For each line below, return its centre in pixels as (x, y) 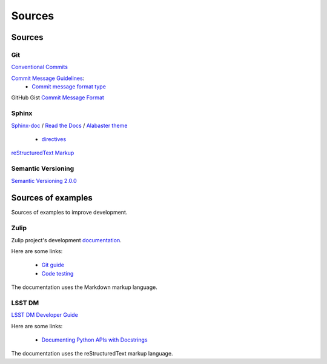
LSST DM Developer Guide (45, 315)
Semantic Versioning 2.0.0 (44, 180)
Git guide (53, 265)
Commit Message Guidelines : (48, 78)
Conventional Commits (39, 67)
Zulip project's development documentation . (66, 240)
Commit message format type (69, 87)
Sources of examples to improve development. (69, 213)
